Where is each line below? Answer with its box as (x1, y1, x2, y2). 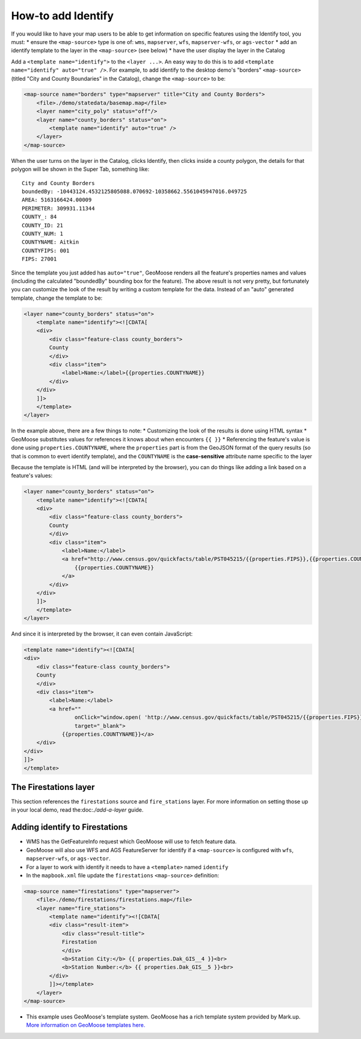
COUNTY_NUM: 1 (22, 230, 63, 237)
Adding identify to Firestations (11, 822, 128, 832)
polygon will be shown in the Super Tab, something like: (11, 166, 150, 173)
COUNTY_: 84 (22, 213, 57, 220)
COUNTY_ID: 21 (22, 222, 63, 229)
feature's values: (11, 472, 53, 479)
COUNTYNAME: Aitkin (22, 239, 79, 245)
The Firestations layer (11, 782, 95, 792)
